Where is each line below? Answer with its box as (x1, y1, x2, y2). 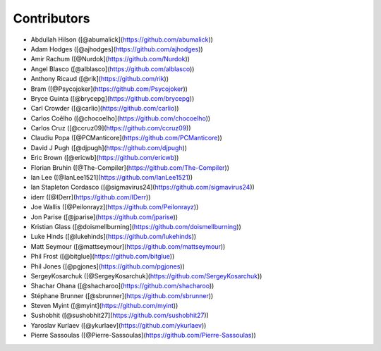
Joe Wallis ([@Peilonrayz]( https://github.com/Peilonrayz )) (30, 203, 199, 211)
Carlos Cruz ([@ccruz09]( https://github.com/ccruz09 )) (30, 124, 191, 133)
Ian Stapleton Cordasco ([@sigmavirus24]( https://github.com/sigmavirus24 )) (30, 183, 255, 192)
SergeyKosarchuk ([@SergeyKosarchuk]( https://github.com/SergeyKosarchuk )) (30, 271, 262, 280)
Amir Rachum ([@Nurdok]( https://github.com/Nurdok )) (30, 55, 190, 63)
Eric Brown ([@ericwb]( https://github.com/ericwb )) (30, 154, 179, 162)
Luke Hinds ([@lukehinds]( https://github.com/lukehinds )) (30, 233, 197, 241)
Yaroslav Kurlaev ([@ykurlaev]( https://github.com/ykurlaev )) (30, 321, 207, 329)
